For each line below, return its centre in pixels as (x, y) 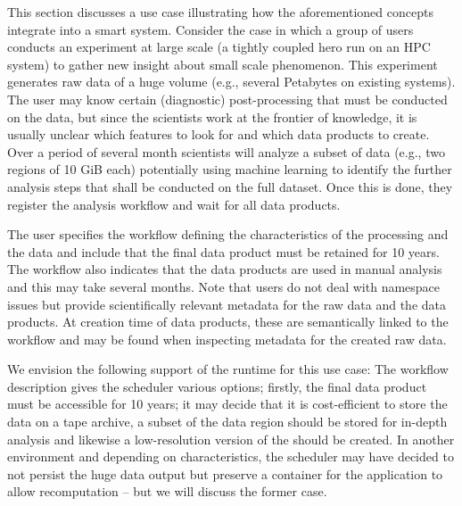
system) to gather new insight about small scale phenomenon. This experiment (223, 64)
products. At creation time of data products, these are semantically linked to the (228, 322)
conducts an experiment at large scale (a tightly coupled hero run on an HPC (219, 47)
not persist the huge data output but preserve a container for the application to (225, 473)
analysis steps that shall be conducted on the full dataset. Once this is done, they (230, 186)
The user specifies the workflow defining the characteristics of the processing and (228, 234)
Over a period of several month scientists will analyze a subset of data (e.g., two (226, 151)
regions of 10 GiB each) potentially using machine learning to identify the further (230, 169)
